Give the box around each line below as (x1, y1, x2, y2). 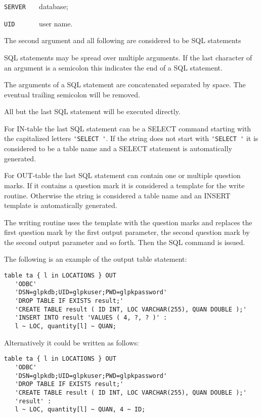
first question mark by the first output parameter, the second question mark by (4, 227, 250, 237)
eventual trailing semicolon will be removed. (4, 89, 140, 99)
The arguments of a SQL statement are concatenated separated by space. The (4, 79, 246, 90)
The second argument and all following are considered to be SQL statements (4, 35, 241, 46)
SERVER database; (4, 1, 68, 11)
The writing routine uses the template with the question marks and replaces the (4, 217, 252, 227)
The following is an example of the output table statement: (4, 254, 187, 264)
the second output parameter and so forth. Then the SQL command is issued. (4, 236, 245, 247)
